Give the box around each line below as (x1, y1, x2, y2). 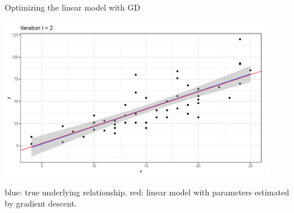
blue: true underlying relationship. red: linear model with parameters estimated (5, 185, 289, 198)
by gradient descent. (5, 197, 77, 209)
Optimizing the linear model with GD (5, 1, 141, 13)
